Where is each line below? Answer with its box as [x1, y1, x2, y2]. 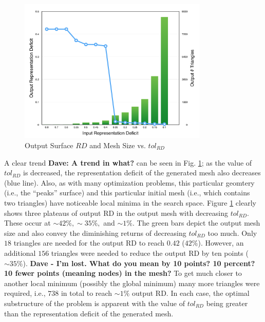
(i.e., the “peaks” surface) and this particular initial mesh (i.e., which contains [4, 187, 250, 198]
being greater [206, 297, 248, 308]
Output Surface [25, 140, 73, 151]
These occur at [4, 217, 51, 228]
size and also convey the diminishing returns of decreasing [4, 227, 186, 238]
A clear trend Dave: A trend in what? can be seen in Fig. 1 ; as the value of [4, 157, 252, 168]
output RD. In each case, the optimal [131, 288, 250, 298]
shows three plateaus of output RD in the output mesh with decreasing [4, 207, 229, 218]
